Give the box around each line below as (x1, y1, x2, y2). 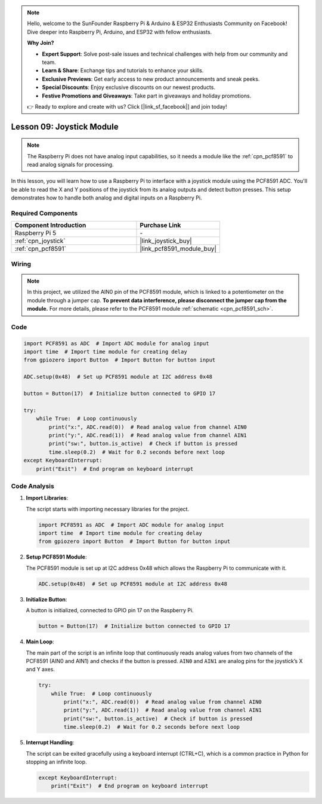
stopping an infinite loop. (26, 759, 87, 766)
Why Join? (27, 39, 54, 47)
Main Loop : (26, 638, 54, 645)
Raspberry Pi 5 (14, 229, 57, 237)
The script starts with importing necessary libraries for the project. (26, 505, 190, 513)
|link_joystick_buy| (140, 237, 192, 245)
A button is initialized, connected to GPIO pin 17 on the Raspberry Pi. (26, 607, 194, 614)
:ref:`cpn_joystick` (14, 237, 66, 245)
